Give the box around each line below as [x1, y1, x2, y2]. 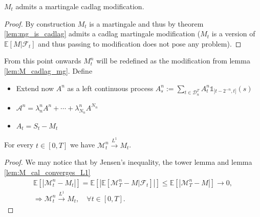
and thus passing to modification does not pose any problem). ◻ [38, 38, 242, 49]
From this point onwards [4, 55, 81, 66]
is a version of [211, 28, 255, 39]
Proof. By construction [4, 18, 76, 29]
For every [4, 139, 34, 150]
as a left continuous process [67, 82, 154, 93]
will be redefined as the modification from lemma [96, 55, 250, 66]
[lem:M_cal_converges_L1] [4, 166, 91, 177]
